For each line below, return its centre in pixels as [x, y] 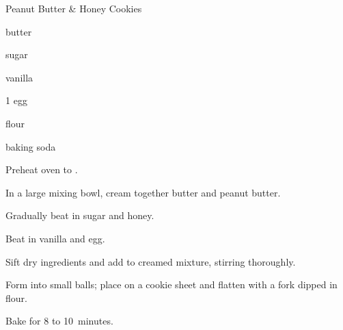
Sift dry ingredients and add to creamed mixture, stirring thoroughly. [151, 261]
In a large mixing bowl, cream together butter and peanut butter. [143, 192]
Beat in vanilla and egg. [55, 238]
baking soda [31, 146]
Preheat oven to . [42, 169]
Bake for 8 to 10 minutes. [59, 321]
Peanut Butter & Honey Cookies [74, 8]
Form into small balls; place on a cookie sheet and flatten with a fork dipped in [171, 284]
